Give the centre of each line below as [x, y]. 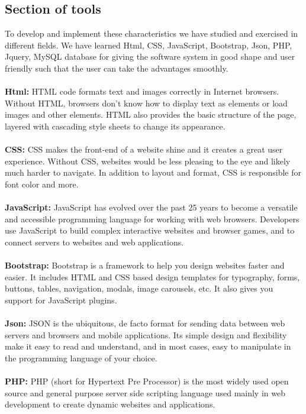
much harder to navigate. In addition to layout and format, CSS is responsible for [153, 172]
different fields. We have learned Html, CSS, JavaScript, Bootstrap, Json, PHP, [149, 45]
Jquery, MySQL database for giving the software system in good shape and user [150, 56]
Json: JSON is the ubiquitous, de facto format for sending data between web [145, 323]
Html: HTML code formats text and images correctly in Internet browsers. [142, 91]
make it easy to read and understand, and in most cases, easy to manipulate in [148, 346]
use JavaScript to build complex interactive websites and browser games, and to [150, 230]
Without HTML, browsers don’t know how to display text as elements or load [146, 103]
